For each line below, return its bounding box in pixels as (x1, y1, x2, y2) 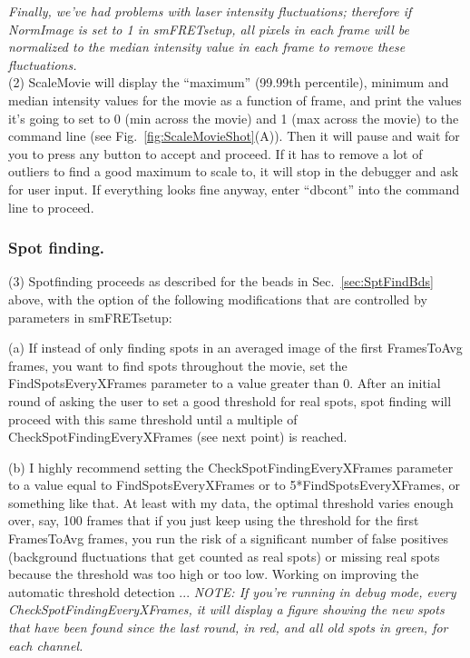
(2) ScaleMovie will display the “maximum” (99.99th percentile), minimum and (8, 73, 449, 92)
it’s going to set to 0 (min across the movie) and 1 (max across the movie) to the (8, 108, 459, 127)
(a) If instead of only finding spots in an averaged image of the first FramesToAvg (8, 338, 463, 357)
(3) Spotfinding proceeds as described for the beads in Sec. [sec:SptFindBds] (8, 272, 434, 291)
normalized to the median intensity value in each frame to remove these (8, 37, 406, 56)
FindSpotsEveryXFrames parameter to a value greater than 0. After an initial (8, 374, 441, 393)
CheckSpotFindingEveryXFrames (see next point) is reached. (8, 427, 348, 446)
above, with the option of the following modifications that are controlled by (8, 289, 427, 308)
